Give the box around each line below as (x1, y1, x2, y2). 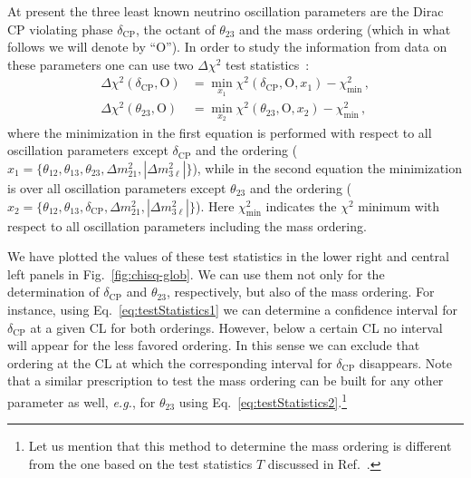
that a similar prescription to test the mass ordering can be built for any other (7, 371, 444, 390)
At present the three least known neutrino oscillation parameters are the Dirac (7, 2, 444, 20)
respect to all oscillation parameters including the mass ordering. (7, 216, 367, 235)
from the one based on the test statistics (28, 454, 253, 473)
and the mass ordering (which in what (238, 19, 451, 38)
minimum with (358, 196, 440, 215)
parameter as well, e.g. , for (7, 392, 156, 411)
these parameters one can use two (7, 54, 194, 73)
